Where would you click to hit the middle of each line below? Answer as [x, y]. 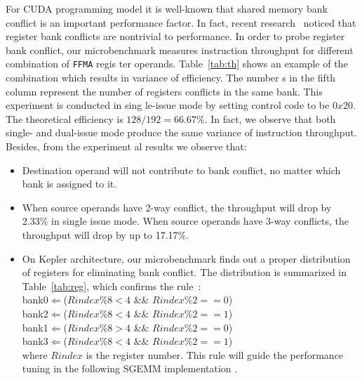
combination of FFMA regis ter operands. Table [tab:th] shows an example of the [177, 64]
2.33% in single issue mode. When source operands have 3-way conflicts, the [186, 221]
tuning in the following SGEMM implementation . [130, 368]
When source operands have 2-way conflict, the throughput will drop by [177, 207]
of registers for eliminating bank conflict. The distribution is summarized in [185, 272]
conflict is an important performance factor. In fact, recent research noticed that [181, 22]
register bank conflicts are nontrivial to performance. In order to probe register [175, 36]
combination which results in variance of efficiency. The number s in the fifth [171, 78]
